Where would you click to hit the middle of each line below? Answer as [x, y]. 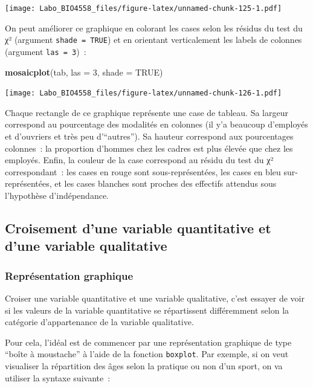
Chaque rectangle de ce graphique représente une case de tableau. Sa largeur [147, 112]
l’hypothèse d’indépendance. [57, 195]
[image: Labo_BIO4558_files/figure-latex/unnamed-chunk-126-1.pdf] [144, 93]
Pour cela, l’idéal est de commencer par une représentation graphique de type [148, 342]
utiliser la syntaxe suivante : [58, 377]
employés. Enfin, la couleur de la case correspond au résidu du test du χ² [139, 160]
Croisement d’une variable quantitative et [138, 228]
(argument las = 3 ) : [46, 51]
